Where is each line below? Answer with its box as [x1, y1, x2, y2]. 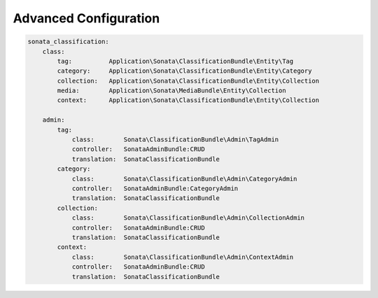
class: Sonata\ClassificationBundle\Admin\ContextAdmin [71, 253, 294, 261]
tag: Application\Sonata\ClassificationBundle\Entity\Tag [57, 57, 294, 65]
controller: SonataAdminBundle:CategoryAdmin [71, 185, 239, 192]
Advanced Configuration [13, 10, 160, 26]
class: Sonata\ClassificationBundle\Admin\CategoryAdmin [71, 175, 297, 183]
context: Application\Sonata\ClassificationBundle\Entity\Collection [57, 97, 320, 104]
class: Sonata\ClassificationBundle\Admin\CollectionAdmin [71, 214, 304, 222]
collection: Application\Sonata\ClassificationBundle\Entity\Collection [57, 77, 320, 85]
